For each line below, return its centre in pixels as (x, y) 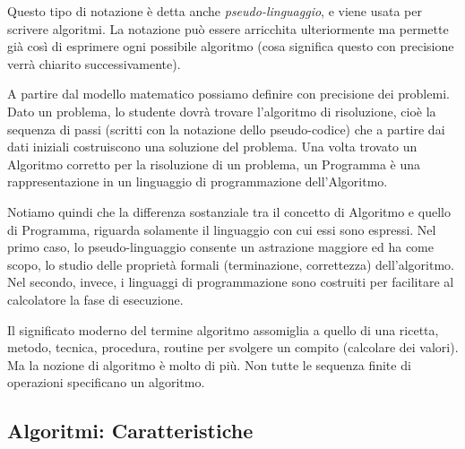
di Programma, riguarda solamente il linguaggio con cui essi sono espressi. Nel (222, 229)
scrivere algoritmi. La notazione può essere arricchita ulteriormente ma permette (228, 28)
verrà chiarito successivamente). (94, 63)
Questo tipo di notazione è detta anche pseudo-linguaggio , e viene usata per (215, 11)
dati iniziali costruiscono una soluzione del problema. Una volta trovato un (212, 147)
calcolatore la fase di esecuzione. (95, 299)
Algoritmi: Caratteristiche (130, 431)
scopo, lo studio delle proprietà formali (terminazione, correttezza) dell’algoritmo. (231, 264)
